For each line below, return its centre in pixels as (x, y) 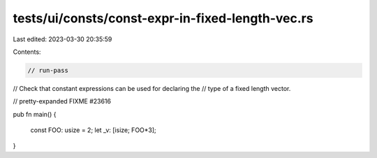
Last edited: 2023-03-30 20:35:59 (62, 39)
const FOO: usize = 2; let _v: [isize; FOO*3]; (93, 130)
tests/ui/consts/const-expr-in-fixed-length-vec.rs (163, 18)
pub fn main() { (35, 114)
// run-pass (48, 70)
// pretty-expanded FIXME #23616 (62, 101)
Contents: (27, 52)
